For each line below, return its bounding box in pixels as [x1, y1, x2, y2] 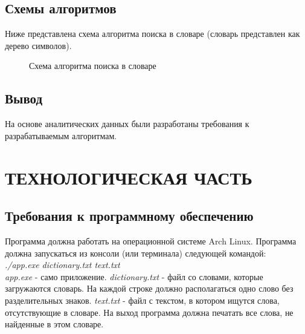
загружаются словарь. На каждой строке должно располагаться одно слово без [5, 282, 294, 295]
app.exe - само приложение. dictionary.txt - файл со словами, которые [5, 270, 263, 283]
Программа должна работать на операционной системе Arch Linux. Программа [5, 234, 297, 247]
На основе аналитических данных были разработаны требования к [5, 117, 249, 130]
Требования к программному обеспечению [5, 206, 254, 225]
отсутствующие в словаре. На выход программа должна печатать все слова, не [5, 306, 294, 318]
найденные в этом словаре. [5, 318, 104, 330]
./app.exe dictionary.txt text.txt [5, 258, 120, 271]
